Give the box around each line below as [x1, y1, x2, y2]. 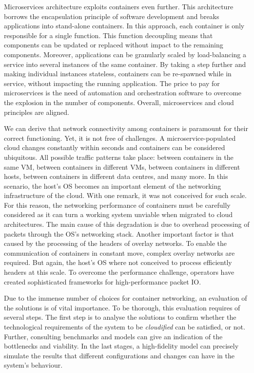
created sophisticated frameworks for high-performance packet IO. [4, 276, 201, 286]
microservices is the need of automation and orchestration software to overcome [4, 88, 242, 98]
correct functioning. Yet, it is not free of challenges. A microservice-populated [4, 132, 236, 143]
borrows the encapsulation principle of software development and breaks [4, 11, 219, 21]
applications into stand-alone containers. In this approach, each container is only [4, 21, 245, 31]
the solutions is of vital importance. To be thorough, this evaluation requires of [4, 302, 240, 312]
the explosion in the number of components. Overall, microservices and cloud [4, 97, 234, 107]
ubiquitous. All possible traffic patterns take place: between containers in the [4, 152, 234, 162]
